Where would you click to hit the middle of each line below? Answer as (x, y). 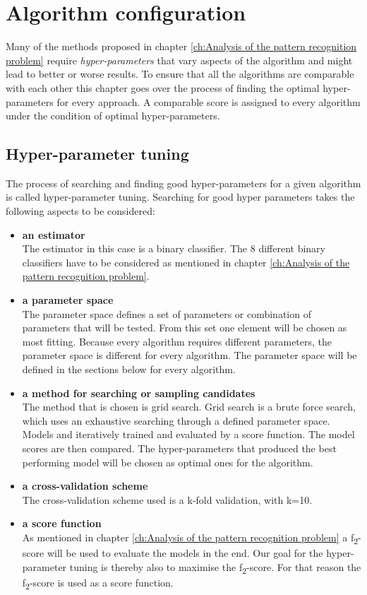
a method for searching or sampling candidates (139, 393)
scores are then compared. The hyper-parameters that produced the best (179, 448)
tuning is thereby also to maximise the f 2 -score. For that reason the (215, 567)
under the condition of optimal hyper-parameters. (113, 116)
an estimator (54, 234)
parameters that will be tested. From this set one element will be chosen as (185, 328)
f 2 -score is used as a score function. (98, 583)
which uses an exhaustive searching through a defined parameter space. (176, 420)
